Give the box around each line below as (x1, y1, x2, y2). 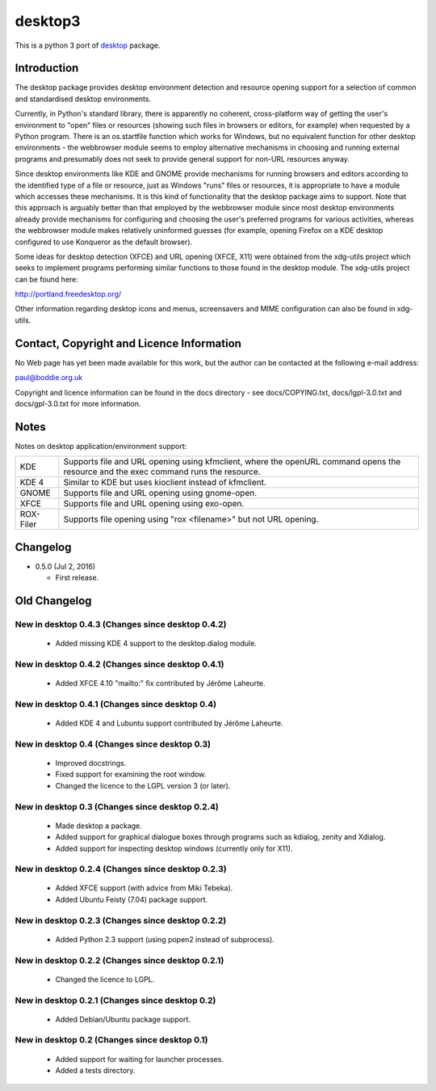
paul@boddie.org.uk (15, 373, 83, 383)
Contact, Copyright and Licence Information (15, 336, 242, 350)
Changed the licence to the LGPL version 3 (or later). (55, 780, 231, 790)
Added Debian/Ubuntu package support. (55, 1014, 191, 1024)
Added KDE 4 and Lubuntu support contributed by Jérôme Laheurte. (55, 718, 283, 728)
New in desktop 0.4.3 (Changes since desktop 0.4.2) (15, 619, 227, 630)
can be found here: (15, 274, 78, 284)
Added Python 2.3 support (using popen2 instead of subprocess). (55, 934, 275, 944)
